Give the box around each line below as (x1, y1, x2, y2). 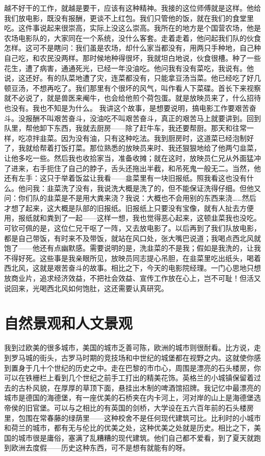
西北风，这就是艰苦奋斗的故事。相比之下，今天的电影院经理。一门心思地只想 (4, 262, 261, 273)
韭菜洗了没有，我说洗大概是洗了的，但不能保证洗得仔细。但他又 (46, 182, 261, 193)
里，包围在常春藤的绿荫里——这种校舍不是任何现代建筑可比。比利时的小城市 (4, 412, 261, 423)
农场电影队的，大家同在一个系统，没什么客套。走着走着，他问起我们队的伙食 (4, 32, 261, 43)
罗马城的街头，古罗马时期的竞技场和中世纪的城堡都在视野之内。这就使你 (11, 352, 254, 363)
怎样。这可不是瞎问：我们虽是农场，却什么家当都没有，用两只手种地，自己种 (4, 42, 261, 53)
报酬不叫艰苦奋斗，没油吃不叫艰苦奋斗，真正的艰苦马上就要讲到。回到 (25, 112, 261, 123)
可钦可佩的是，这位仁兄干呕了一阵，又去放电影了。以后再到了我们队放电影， (4, 223, 261, 233)
